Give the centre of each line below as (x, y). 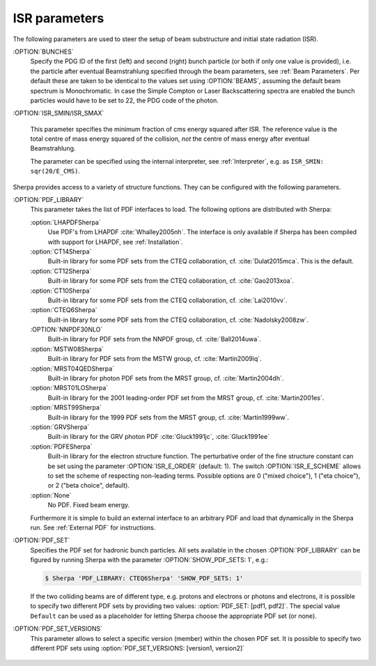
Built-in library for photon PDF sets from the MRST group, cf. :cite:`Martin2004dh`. (166, 378)
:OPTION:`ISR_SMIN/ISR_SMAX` (58, 113)
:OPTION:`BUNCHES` (43, 52)
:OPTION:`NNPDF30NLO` (66, 330)
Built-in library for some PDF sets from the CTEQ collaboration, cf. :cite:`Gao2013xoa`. (171, 281)
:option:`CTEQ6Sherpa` (64, 310)
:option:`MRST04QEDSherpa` (72, 369)
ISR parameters (58, 18)
